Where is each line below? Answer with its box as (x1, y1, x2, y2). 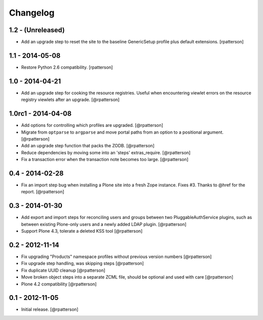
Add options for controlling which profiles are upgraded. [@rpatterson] (21, 122, 163, 128)
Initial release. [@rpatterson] (21, 306, 79, 312)
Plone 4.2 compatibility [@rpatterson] (21, 281, 97, 287)
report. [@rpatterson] (21, 189, 64, 195)
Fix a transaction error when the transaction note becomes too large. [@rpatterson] (21, 157, 188, 162)
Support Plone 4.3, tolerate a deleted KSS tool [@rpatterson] (21, 228, 143, 234)
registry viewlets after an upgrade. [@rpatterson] (21, 97, 120, 102)
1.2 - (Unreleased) (9, 26, 65, 34)
